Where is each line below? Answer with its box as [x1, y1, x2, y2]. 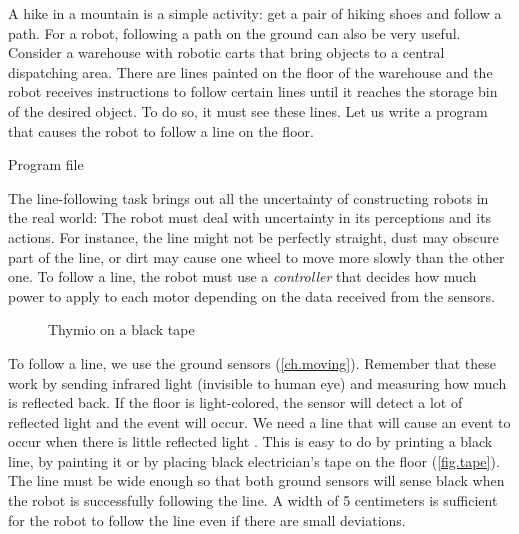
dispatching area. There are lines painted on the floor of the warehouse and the [8, 61, 493, 82]
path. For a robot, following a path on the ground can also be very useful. [8, 22, 461, 43]
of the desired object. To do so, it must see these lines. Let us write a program [8, 100, 488, 121]
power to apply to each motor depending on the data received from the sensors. [8, 285, 495, 306]
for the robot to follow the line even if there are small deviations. [8, 509, 406, 530]
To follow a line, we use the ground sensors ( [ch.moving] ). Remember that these [8, 352, 496, 373]
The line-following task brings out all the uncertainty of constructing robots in [8, 187, 489, 208]
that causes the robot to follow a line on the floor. [8, 120, 314, 141]
